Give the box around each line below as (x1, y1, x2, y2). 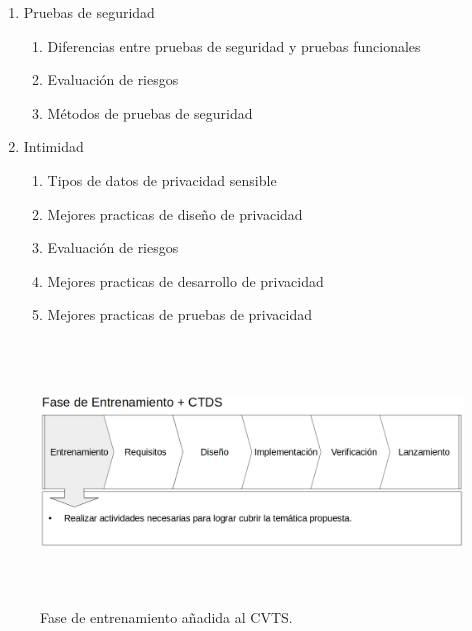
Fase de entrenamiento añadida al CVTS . (40, 607, 293, 628)
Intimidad (23, 136, 84, 157)
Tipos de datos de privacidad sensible (47, 169, 277, 190)
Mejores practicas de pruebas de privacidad (47, 304, 313, 325)
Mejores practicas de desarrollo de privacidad (47, 270, 324, 291)
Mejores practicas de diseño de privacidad (47, 203, 303, 224)
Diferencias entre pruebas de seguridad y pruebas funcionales (47, 35, 421, 56)
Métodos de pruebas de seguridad (47, 102, 253, 123)
